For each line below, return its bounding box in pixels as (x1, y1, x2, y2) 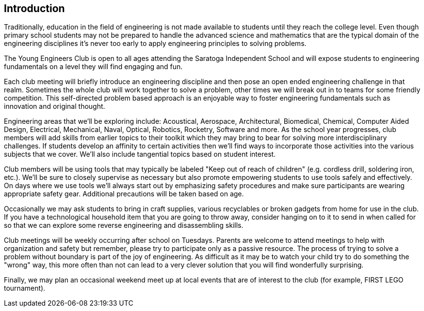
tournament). (4, 284, 46, 293)
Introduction (4, 2, 65, 15)
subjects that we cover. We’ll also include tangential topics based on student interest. (4, 150, 276, 159)
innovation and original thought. (4, 102, 105, 111)
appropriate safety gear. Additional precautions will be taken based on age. (4, 190, 244, 198)
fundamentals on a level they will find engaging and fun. (4, 62, 183, 71)
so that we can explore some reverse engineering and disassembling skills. (4, 221, 244, 230)
